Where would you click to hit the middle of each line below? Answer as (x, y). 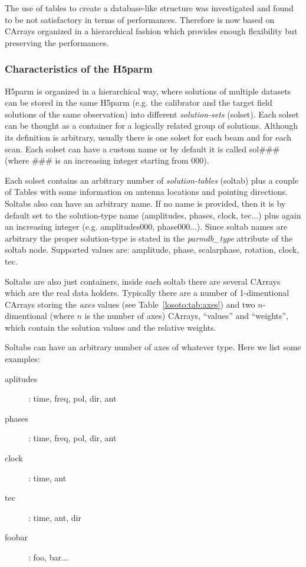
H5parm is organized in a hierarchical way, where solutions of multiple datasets (148, 91)
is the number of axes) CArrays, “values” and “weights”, (187, 316)
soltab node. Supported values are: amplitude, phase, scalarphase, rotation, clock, (152, 250)
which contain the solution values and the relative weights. (111, 327)
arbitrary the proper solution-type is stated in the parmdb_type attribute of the (149, 238)
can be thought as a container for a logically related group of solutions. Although (152, 126)
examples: (22, 359)
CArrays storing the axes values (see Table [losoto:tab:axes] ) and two (130, 304)
